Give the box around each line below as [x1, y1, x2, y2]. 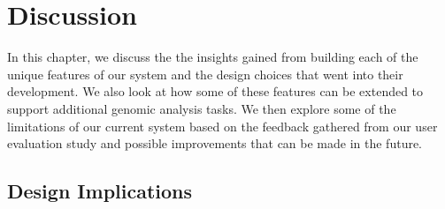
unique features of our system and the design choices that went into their [7, 64, 403, 83]
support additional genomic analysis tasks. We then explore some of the [7, 99, 396, 117]
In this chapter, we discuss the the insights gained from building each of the [7, 48, 418, 66]
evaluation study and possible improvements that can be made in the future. [7, 134, 423, 153]
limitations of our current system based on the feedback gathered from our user [7, 116, 438, 135]
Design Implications [7, 177, 193, 205]
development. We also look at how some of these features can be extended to [7, 82, 424, 101]
